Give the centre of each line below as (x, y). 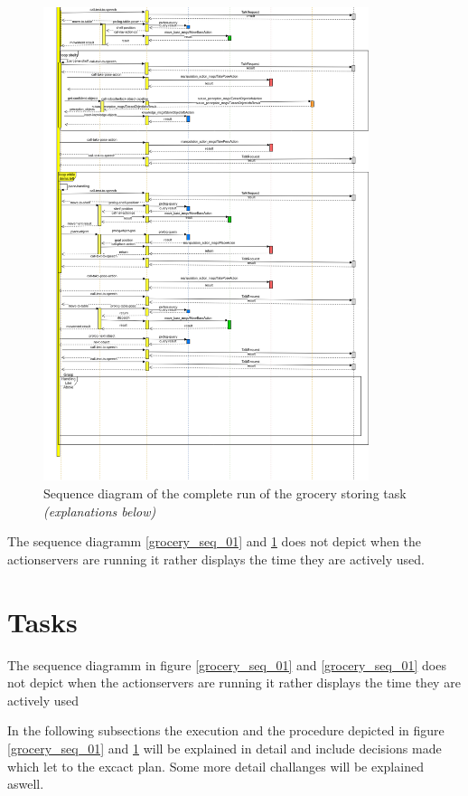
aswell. (26, 784)
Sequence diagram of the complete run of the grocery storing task (225, 493)
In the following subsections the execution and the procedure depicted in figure (226, 730)
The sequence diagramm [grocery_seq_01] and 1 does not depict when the (215, 541)
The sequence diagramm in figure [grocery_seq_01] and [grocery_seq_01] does (227, 664)
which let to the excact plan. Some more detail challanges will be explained (215, 766)
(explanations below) (100, 511)
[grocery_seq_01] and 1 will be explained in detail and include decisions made (225, 748)
